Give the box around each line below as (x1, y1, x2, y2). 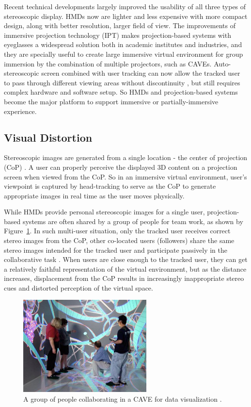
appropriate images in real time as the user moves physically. (4, 190, 185, 200)
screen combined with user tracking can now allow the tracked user (41, 68, 240, 78)
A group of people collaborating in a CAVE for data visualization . (23, 393, 222, 404)
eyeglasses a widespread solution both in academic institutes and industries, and (4, 39, 242, 49)
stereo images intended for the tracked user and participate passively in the (4, 244, 228, 255)
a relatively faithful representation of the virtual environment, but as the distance (4, 263, 247, 274)
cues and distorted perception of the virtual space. (4, 283, 153, 293)
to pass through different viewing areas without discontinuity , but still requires (4, 77, 240, 87)
